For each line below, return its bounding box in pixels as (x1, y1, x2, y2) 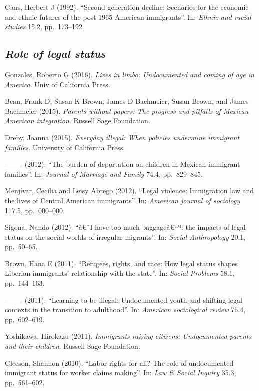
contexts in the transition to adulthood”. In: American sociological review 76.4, (5, 304, 246, 315)
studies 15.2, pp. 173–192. (5, 21, 84, 32)
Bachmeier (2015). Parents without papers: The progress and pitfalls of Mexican (5, 105, 249, 116)
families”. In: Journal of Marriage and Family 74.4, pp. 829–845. (5, 168, 203, 179)
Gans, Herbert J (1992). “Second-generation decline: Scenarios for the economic (5, 2, 249, 12)
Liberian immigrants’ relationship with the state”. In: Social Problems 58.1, (5, 268, 235, 278)
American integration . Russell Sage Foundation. (5, 115, 150, 126)
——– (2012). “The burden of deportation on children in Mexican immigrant (5, 159, 240, 169)
